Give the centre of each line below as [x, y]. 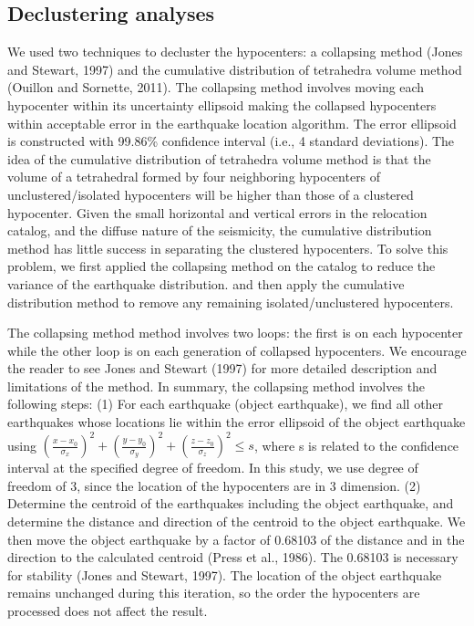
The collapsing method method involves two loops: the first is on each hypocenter [235, 333]
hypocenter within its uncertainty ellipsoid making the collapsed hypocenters [222, 104]
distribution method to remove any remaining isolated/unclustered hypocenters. [231, 302]
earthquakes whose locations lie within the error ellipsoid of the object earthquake [237, 422]
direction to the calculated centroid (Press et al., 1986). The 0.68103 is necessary [233, 557]
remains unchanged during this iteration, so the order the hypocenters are [214, 593]
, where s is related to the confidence [356, 445]
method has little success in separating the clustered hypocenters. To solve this [228, 248]
